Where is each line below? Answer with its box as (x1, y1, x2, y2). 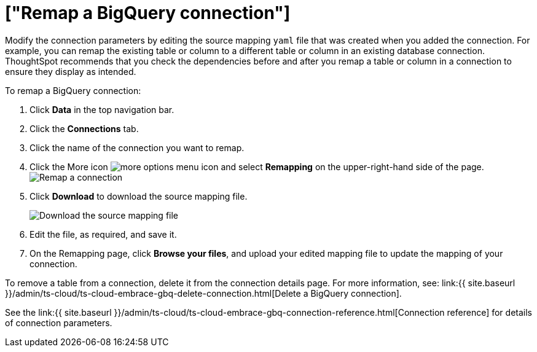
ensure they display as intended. (5, 66, 136, 77)
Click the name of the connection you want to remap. (29, 142, 245, 153)
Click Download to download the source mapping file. (29, 190, 248, 201)
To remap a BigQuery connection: (5, 85, 141, 96)
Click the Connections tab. (29, 123, 139, 134)
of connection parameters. (5, 317, 112, 328)
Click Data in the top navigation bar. (29, 104, 174, 115)
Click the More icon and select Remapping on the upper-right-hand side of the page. (29, 161, 484, 172)
